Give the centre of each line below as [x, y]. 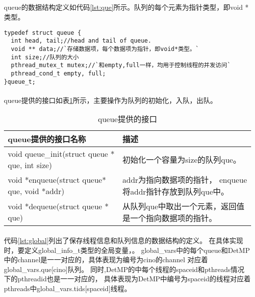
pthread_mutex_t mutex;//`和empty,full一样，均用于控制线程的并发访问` [121, 65]
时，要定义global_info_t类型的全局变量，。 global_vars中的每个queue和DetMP [127, 250]
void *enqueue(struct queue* [57, 180]
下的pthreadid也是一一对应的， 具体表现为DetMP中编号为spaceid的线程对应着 [127, 279]
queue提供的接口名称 [47, 139]
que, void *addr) [36, 191]
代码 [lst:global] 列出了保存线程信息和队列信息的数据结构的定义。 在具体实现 [124, 240]
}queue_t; [20, 82]
